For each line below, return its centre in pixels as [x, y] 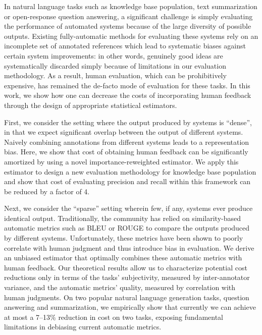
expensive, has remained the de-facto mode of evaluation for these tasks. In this [127, 85]
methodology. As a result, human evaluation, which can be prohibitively [115, 75]
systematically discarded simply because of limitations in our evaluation [115, 65]
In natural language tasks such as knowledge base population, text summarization [131, 6]
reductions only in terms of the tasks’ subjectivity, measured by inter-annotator [127, 277]
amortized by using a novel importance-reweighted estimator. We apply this [121, 161]
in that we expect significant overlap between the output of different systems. [124, 132]
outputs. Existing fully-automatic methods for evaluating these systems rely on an [131, 36]
